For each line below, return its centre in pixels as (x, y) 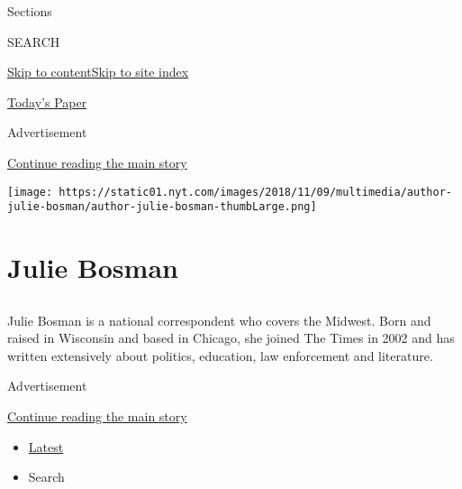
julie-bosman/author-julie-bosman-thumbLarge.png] (162, 207)
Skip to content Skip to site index (98, 72)
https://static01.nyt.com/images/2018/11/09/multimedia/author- (255, 192)
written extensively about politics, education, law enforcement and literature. (220, 355)
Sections (30, 11)
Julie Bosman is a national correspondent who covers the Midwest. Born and (219, 320)
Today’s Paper (47, 101)
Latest (46, 446)
